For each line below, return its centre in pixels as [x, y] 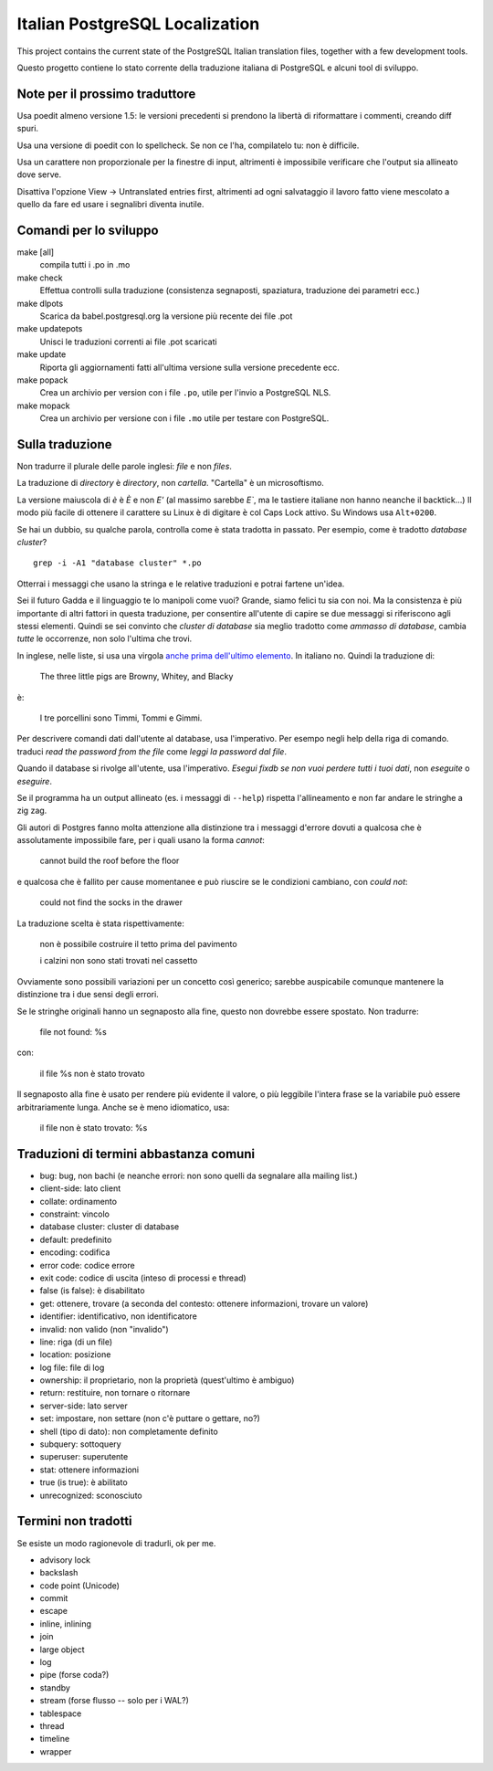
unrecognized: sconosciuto [91, 1495]
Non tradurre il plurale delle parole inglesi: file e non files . [125, 467]
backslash [59, 1573]
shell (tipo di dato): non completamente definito [129, 1431]
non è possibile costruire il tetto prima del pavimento [138, 944]
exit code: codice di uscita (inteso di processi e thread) [143, 1278]
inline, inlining [65, 1623]
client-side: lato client [80, 1188]
